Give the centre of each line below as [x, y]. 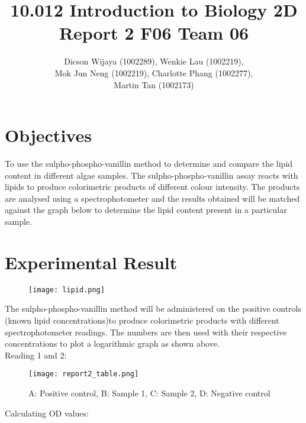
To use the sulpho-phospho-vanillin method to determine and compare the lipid [149, 164]
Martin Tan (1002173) [154, 84]
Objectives [48, 135]
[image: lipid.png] [67, 290]
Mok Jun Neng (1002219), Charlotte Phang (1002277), [154, 72]
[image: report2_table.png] [84, 374]
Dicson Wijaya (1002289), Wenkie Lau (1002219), [154, 61]
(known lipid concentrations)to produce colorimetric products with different [142, 320]
